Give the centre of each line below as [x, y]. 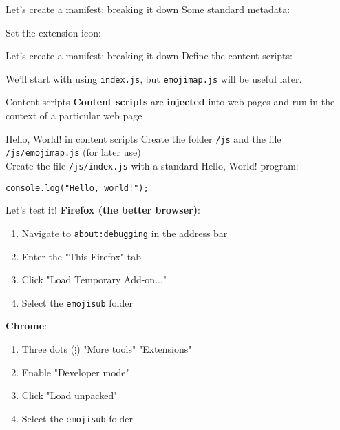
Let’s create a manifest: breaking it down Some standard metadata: [148, 9]
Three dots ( [48, 348]
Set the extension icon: [53, 32]
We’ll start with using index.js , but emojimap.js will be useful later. [154, 78]
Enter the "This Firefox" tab [81, 256]
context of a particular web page [74, 115]
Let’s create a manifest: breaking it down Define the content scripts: [149, 55]
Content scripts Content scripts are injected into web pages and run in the [170, 102]
